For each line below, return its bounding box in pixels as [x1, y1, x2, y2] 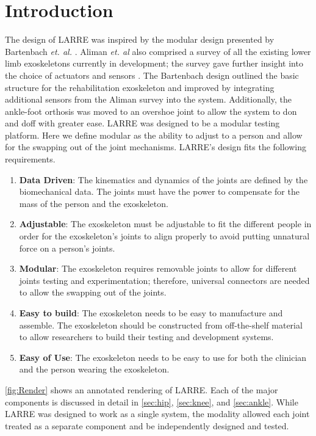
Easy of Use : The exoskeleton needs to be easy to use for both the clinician [19, 351, 307, 363]
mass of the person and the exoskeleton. [19, 197, 168, 209]
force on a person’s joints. [19, 241, 115, 254]
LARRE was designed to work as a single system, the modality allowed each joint [5, 407, 310, 420]
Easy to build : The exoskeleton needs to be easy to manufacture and [19, 307, 283, 319]
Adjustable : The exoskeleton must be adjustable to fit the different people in [19, 217, 312, 230]
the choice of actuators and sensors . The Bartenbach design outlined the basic [5, 68, 299, 81]
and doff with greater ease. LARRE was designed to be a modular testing [5, 117, 280, 129]
